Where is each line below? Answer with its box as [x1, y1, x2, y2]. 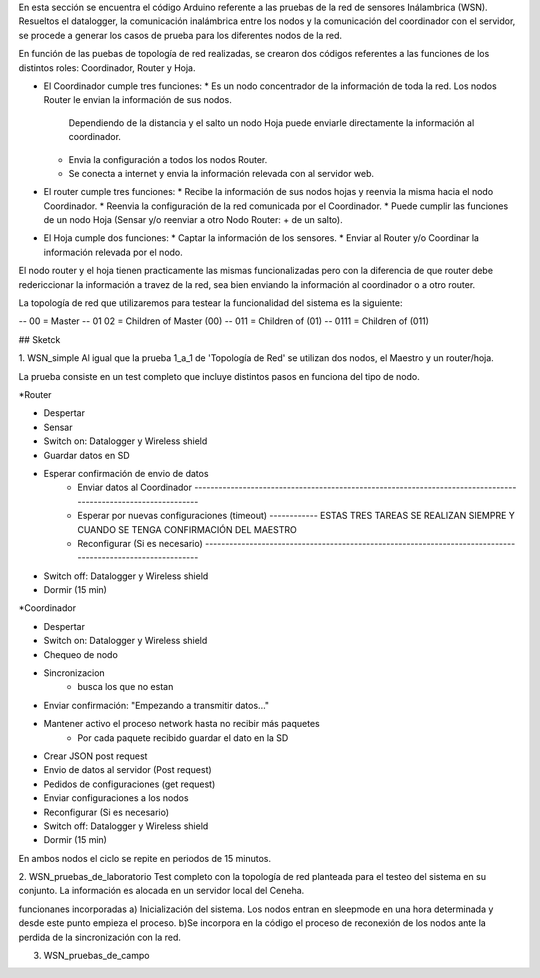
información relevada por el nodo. [43, 246, 184, 258]
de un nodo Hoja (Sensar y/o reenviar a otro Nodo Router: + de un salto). [43, 214, 344, 226]
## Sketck [18, 333, 61, 345]
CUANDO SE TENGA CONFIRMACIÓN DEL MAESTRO [77, 523, 297, 535]
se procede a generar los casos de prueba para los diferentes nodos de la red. [18, 29, 343, 41]
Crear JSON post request [43, 750, 148, 762]
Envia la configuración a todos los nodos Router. [68, 153, 268, 165]
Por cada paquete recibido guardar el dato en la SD [77, 731, 289, 744]
